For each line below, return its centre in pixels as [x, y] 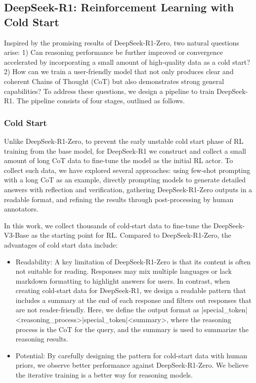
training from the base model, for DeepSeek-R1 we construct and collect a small [125, 150]
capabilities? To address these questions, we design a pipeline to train [109, 91]
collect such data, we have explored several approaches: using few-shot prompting [127, 170]
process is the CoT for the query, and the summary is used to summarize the [132, 329]
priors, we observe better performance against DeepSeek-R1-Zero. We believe [132, 365]
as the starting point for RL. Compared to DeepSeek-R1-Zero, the [131, 235]
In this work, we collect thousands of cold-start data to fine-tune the [108, 225]
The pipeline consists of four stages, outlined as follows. [101, 101]
